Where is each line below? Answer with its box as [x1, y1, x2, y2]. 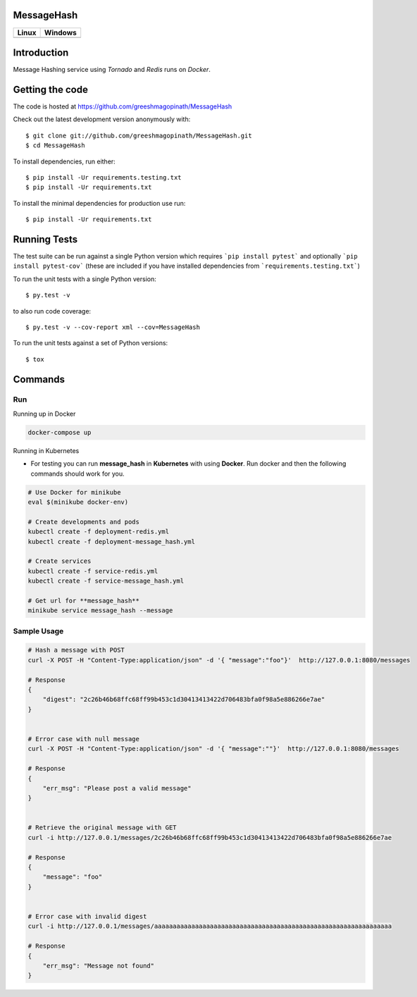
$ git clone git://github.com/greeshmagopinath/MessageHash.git [25, 131, 253, 140]
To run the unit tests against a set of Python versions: [13, 339, 168, 347]
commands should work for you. [30, 469, 125, 478]
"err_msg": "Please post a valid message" [42, 784, 192, 792]
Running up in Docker [13, 409, 76, 418]
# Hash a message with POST [27, 646, 125, 655]
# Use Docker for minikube [27, 488, 121, 496]
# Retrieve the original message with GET [27, 824, 177, 831]
